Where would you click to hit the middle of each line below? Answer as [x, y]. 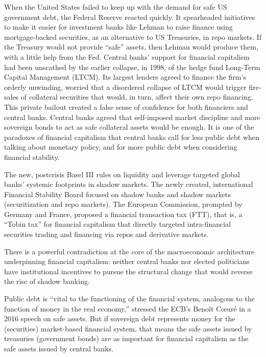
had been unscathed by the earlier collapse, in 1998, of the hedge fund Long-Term [132, 67]
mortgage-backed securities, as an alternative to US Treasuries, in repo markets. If [133, 37]
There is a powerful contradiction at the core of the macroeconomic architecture [129, 251]
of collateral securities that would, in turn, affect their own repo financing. [137, 97]
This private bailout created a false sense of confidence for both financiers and [126, 106]
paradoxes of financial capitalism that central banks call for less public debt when [132, 137]
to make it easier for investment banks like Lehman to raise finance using [118, 27]
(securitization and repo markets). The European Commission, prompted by [123, 204]
